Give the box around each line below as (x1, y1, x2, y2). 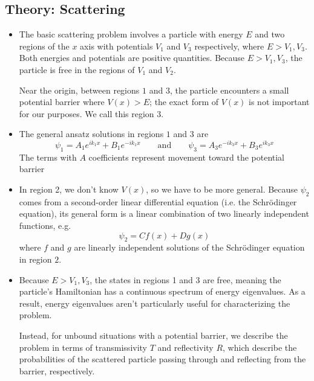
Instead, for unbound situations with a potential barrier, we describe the (19, 328, 288, 341)
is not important (249, 95, 310, 108)
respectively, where (194, 39, 264, 52)
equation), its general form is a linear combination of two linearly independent (19, 207, 309, 220)
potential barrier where (19, 95, 105, 108)
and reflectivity (157, 341, 214, 353)
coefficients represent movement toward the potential (88, 150, 284, 163)
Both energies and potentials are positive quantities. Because (19, 51, 245, 64)
